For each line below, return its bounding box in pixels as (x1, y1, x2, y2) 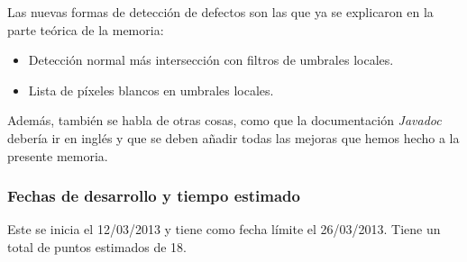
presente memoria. (7, 146, 108, 165)
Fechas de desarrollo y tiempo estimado (7, 185, 300, 207)
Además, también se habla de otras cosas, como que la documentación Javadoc (7, 111, 442, 130)
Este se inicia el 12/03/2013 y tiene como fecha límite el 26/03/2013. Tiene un (7, 220, 441, 239)
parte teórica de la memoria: (7, 20, 164, 39)
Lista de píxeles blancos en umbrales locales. (28, 80, 274, 99)
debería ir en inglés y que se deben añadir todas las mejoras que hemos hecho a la (7, 128, 460, 147)
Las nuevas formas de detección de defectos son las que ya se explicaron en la (7, 3, 434, 21)
